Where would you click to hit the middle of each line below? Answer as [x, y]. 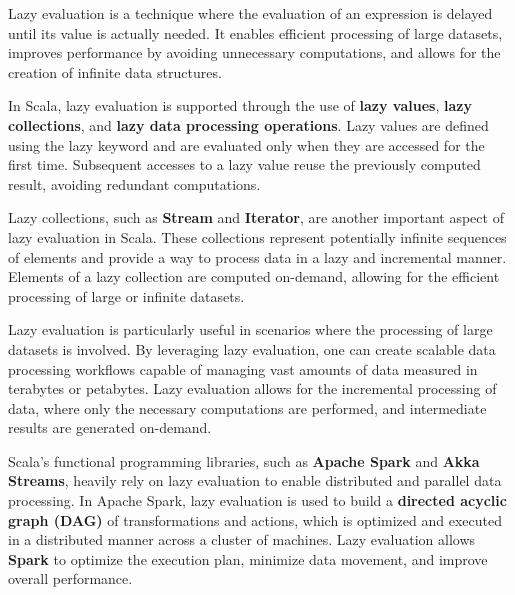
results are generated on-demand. [110, 427]
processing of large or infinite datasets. [126, 295]
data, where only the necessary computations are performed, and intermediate [247, 407]
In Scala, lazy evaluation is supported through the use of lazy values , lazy [240, 105]
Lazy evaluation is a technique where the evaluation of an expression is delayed [250, 13]
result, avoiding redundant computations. [134, 183]
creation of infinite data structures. [115, 71]
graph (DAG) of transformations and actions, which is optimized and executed [255, 519]
